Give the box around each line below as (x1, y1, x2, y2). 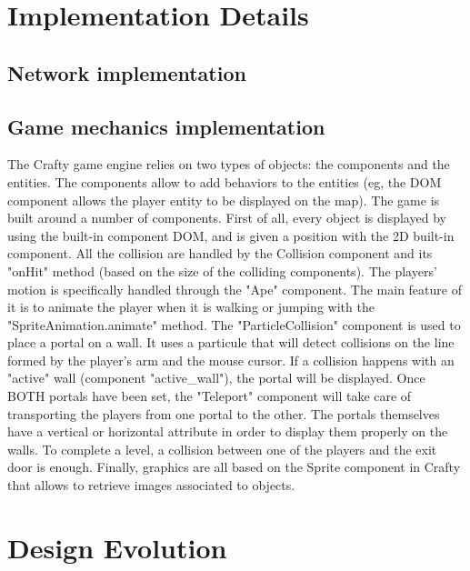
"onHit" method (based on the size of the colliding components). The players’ (7, 261, 437, 280)
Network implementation (7, 58, 246, 86)
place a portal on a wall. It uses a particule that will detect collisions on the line (7, 333, 455, 352)
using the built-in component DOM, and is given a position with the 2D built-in (7, 225, 455, 245)
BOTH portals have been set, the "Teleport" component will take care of (7, 386, 412, 406)
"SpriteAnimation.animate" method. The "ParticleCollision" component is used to (7, 315, 461, 334)
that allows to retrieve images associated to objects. (7, 476, 295, 495)
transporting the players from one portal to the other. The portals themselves (7, 404, 440, 423)
